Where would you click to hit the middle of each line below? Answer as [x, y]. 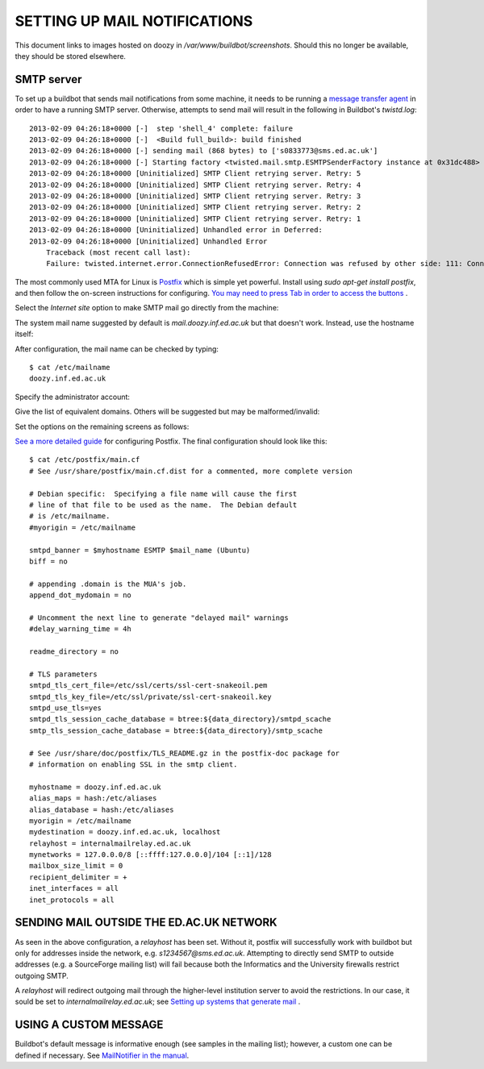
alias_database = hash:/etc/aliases [102, 809]
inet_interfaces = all [74, 888]
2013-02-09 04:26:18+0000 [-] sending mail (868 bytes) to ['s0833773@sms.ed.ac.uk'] [204, 151]
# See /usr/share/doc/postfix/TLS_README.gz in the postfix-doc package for [185, 753]
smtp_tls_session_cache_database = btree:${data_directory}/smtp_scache [176, 730]
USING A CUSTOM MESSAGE [89, 1025]
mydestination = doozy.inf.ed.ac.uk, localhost [125, 832]
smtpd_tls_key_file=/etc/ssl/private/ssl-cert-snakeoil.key [150, 697]
